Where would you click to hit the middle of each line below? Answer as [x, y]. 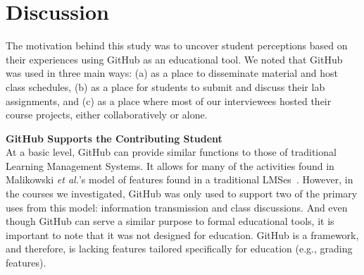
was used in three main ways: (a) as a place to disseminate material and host [172, 73]
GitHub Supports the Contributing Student [114, 138]
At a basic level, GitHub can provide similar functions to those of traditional [171, 152]
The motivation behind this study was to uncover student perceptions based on [177, 45]
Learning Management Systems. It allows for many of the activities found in [170, 165]
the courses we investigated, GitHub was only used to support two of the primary [182, 194]
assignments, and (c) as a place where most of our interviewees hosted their [169, 100]
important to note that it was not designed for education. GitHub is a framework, [182, 234]
